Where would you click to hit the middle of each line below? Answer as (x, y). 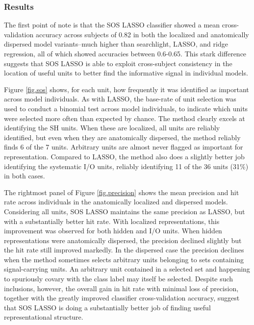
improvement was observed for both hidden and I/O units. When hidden (113, 231)
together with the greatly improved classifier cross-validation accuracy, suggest (122, 298)
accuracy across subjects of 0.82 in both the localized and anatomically (142, 34)
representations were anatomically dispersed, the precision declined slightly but (123, 240)
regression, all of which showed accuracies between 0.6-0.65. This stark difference (125, 53)
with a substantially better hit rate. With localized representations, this (112, 221)
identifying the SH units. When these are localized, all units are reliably (112, 128)
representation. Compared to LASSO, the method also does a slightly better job (124, 156)
